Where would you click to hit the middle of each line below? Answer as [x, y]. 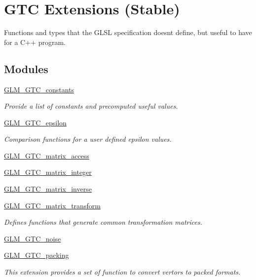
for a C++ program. [35, 42]
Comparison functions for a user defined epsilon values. [88, 139]
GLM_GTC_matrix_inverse [48, 189]
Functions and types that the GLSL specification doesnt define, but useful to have [128, 32]
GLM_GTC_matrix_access [47, 155]
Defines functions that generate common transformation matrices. [103, 222]
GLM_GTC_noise [33, 238]
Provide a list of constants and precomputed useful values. [91, 106]
